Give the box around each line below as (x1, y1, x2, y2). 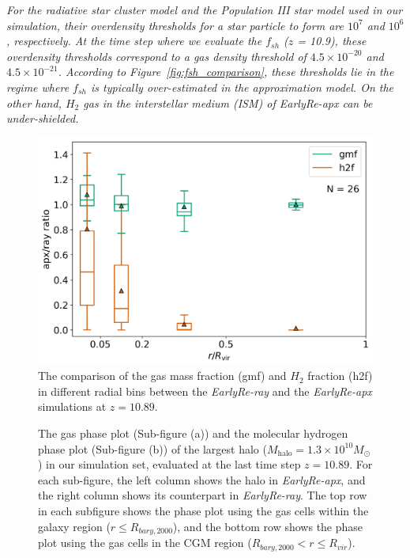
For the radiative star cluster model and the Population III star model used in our (6, 2, 403, 17)
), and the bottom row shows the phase (172, 518, 363, 534)
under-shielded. (6, 110, 79, 127)
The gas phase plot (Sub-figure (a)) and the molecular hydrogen (38, 425, 348, 442)
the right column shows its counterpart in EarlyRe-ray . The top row (38, 487, 367, 503)
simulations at (38, 398, 107, 415)
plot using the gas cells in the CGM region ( (38, 534, 252, 551)
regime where (6, 78, 70, 95)
